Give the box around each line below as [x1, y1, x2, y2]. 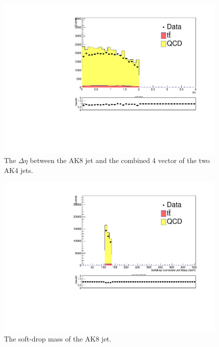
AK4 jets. [4, 165, 33, 175]
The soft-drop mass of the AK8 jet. [4, 333, 111, 344]
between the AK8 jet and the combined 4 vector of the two [30, 155, 210, 166]
